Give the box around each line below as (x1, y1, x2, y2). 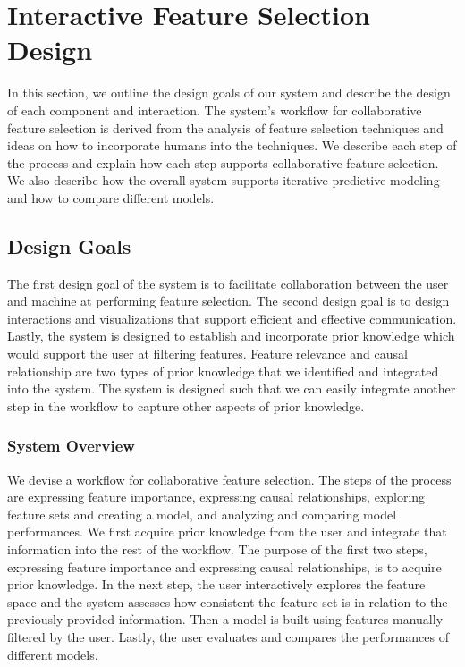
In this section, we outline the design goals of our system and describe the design (7, 83, 451, 102)
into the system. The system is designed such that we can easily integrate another (7, 379, 456, 398)
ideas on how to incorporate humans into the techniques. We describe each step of (7, 136, 457, 155)
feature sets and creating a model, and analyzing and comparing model (7, 504, 397, 523)
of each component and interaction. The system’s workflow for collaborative (7, 100, 422, 119)
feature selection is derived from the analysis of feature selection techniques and (7, 118, 444, 137)
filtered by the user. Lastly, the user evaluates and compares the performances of (7, 627, 449, 646)
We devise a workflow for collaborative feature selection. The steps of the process (7, 469, 452, 488)
